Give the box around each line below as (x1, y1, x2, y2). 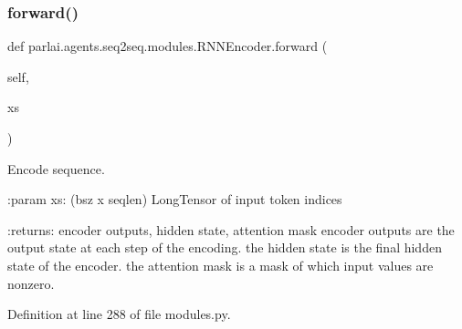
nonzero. (7, 273, 55, 293)
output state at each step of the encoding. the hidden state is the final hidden (7, 238, 442, 257)
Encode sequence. (7, 159, 105, 178)
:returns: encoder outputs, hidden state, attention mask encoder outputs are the (7, 220, 455, 239)
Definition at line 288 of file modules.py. (7, 304, 231, 324)
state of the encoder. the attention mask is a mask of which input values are (7, 255, 434, 274)
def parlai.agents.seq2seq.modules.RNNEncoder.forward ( (7, 36, 328, 56)
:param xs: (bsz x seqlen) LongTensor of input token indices (7, 190, 342, 209)
